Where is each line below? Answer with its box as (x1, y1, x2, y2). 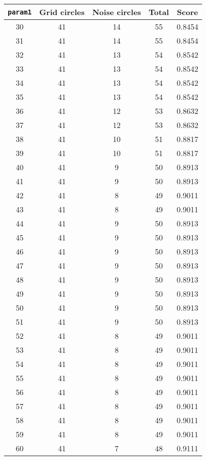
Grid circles (39, 6, 85, 17)
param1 (8, 8, 32, 16)
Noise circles (92, 6, 141, 17)
